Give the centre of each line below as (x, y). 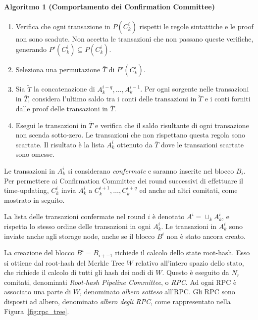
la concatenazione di (64, 89)
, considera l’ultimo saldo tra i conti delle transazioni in (112, 99)
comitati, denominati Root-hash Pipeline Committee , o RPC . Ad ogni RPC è (120, 282)
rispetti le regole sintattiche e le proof (196, 26)
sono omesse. (35, 154)
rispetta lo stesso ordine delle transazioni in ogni (77, 226)
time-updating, (26, 190)
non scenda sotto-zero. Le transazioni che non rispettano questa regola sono (130, 135)
